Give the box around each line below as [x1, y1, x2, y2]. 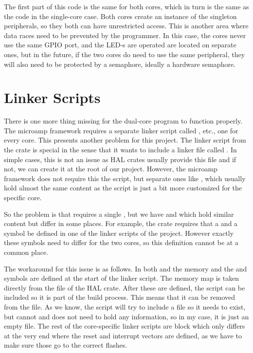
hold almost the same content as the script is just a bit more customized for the [4, 183, 242, 193]
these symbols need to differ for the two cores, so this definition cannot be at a [4, 237, 238, 248]
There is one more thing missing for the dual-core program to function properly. [4, 116, 243, 126]
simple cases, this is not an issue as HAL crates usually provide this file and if [4, 154, 236, 164]
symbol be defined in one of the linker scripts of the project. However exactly [4, 228, 234, 238]
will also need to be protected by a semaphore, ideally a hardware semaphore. [4, 59, 236, 69]
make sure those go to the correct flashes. [4, 340, 127, 350]
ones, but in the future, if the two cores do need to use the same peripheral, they [4, 49, 245, 59]
